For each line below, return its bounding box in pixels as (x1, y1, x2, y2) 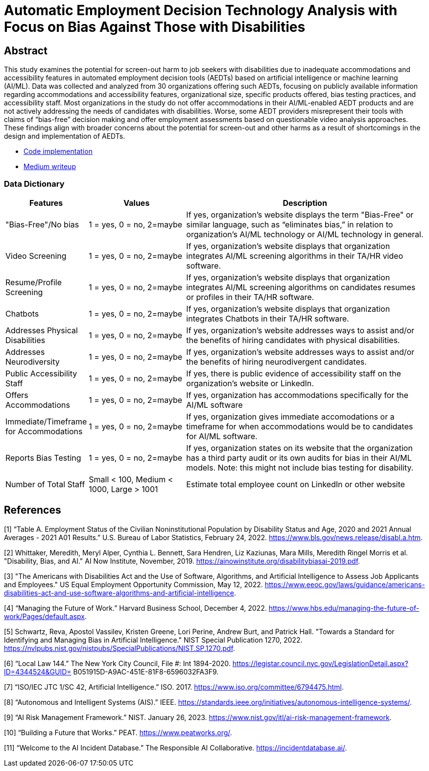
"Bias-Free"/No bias (5, 219, 79, 229)
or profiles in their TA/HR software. (186, 292, 314, 302)
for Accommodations (5, 426, 83, 436)
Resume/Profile (5, 277, 62, 287)
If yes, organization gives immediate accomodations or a (186, 411, 395, 422)
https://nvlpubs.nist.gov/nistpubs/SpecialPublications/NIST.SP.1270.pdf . (4, 644, 235, 652)
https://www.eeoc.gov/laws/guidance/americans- (264, 580, 425, 589)
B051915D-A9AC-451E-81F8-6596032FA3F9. (73, 667, 219, 676)
